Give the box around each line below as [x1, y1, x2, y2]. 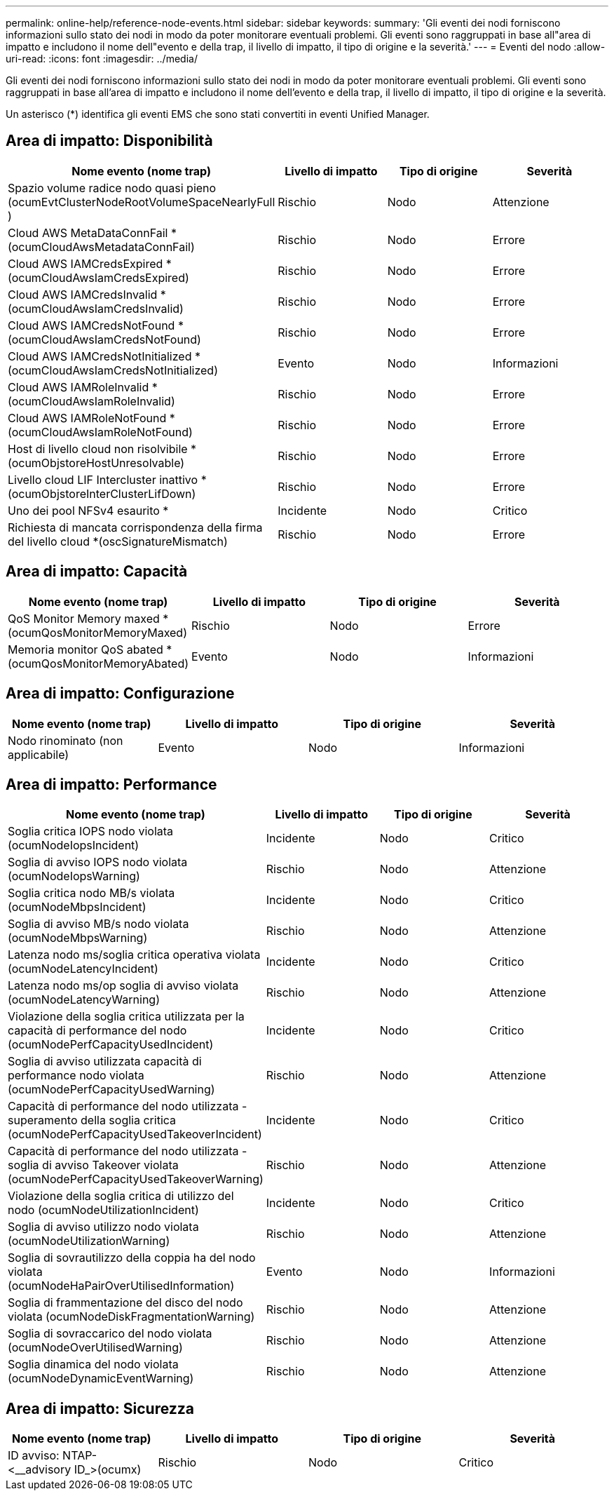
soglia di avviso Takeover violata [8, 1158, 179, 1173]
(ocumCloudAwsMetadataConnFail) [8, 239, 195, 254]
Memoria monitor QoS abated [8, 642, 163, 656]
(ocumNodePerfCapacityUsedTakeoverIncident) [8, 1127, 262, 1142]
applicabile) [8, 747, 69, 762]
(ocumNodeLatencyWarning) [8, 992, 160, 1007]
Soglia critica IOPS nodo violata [8, 824, 174, 839]
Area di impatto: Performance [6, 775, 217, 793]
